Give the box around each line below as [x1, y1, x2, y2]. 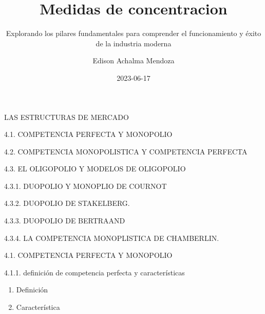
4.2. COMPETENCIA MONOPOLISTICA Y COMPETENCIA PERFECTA [4, 146, 248, 156]
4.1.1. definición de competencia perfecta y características [4, 267, 185, 277]
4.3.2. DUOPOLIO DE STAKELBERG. [4, 198, 130, 208]
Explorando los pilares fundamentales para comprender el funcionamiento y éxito [6, 28, 261, 39]
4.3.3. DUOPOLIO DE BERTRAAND [4, 215, 125, 226]
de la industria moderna [96, 38, 172, 48]
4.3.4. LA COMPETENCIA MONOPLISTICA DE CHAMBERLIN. [4, 232, 219, 243]
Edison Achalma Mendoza [92, 55, 175, 66]
